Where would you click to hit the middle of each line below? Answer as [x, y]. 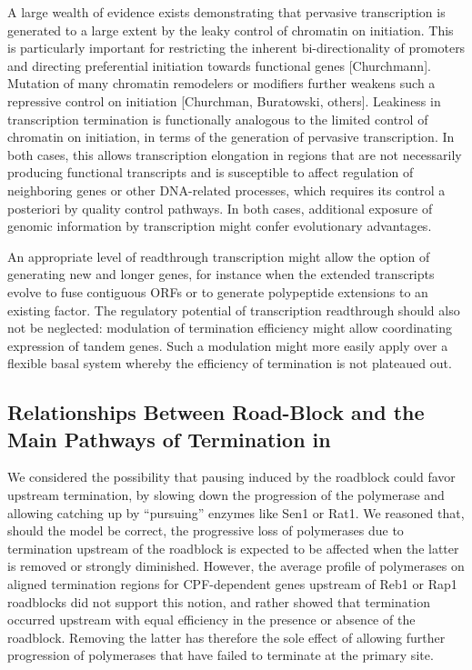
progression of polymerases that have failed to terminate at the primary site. [221, 655]
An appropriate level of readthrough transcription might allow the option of [219, 256]
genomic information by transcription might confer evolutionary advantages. [220, 226]
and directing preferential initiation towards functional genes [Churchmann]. [219, 65]
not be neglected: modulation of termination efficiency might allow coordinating [230, 328]
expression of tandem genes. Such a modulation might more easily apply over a [228, 345]
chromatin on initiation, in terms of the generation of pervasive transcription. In [231, 137]
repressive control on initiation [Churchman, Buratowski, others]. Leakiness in [224, 100]
